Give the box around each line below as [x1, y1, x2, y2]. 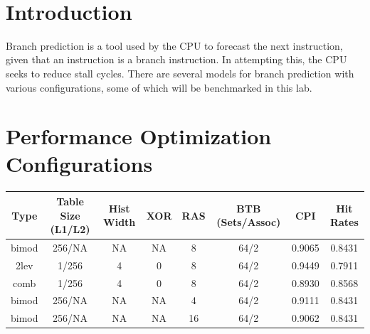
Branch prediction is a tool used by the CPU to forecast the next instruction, [6, 38, 343, 53]
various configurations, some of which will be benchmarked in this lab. [6, 80, 312, 95]
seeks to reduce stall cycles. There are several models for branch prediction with [6, 65, 354, 80]
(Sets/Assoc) [216, 215, 281, 230]
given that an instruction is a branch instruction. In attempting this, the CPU [6, 52, 347, 67]
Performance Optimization [6, 122, 272, 151]
